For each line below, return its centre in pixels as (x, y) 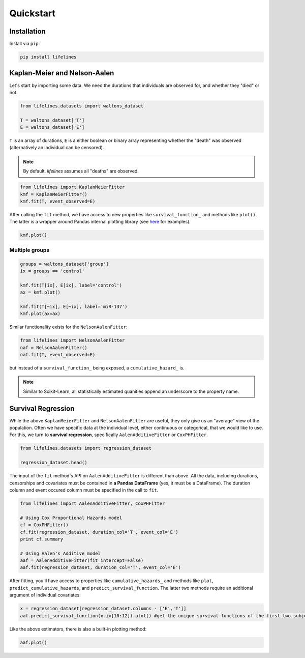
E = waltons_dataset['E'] (52, 127)
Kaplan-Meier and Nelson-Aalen (62, 73)
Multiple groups (29, 250)
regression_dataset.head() (54, 463)
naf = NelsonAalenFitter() (54, 348)
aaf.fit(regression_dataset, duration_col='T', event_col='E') (101, 568)
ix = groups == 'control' (52, 271)
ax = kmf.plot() (40, 292)
